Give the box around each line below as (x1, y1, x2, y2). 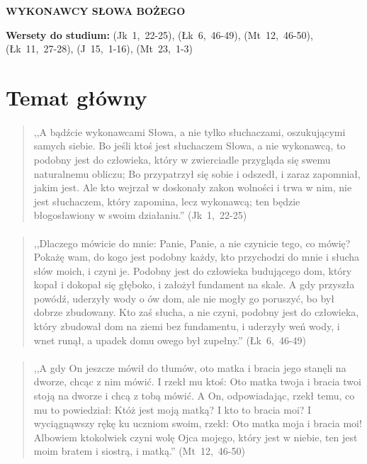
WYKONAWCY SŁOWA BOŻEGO (6, 4, 186, 18)
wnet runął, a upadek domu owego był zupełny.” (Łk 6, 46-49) (33, 332, 306, 347)
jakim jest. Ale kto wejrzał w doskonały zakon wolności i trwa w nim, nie (33, 180, 352, 195)
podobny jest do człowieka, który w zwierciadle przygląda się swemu (33, 152, 331, 166)
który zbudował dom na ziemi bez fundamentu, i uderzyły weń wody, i (33, 319, 340, 334)
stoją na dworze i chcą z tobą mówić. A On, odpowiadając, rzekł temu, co (33, 388, 355, 403)
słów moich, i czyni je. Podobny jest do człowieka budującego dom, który (33, 263, 352, 278)
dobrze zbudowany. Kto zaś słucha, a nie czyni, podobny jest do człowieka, (33, 305, 359, 319)
